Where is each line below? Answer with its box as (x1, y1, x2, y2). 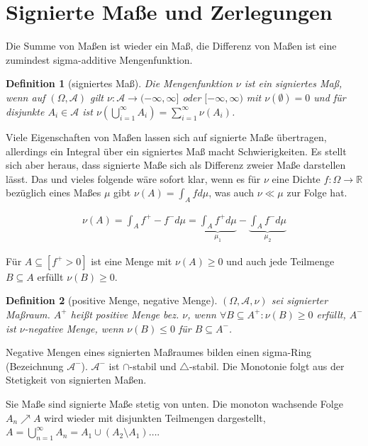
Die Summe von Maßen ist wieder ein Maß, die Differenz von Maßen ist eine (6, 38, 337, 53)
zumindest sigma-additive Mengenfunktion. (6, 52, 193, 67)
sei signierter (271, 293, 328, 308)
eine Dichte (272, 171, 320, 186)
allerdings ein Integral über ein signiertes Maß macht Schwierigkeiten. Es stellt (6, 143, 347, 158)
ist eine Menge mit (91, 253, 172, 268)
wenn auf (6, 89, 45, 104)
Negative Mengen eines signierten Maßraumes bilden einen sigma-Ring (6, 345, 312, 359)
